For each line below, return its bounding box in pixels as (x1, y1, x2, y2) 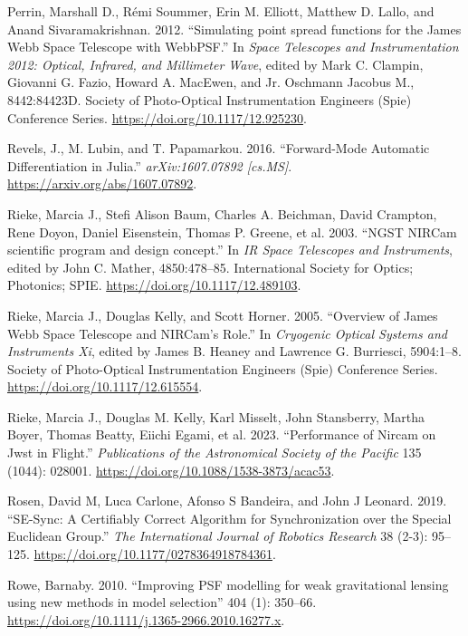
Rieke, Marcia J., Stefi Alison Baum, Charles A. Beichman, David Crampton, (7, 204, 437, 223)
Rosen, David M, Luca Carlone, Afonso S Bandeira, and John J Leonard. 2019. (7, 491, 447, 510)
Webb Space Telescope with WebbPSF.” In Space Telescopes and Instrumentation (7, 37, 459, 56)
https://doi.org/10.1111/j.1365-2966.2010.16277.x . (7, 610, 285, 629)
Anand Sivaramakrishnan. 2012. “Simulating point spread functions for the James (7, 19, 462, 38)
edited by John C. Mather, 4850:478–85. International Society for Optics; (7, 257, 414, 276)
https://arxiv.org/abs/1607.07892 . (7, 174, 197, 193)
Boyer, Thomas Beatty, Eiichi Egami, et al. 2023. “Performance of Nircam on (7, 425, 436, 444)
